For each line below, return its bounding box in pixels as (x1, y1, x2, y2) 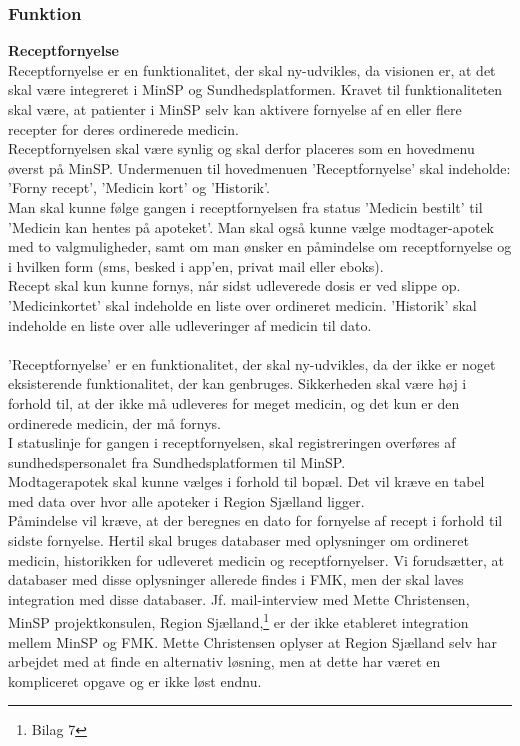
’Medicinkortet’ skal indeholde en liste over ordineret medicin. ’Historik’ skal (8, 294, 477, 315)
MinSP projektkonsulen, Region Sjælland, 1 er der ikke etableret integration (8, 609, 469, 633)
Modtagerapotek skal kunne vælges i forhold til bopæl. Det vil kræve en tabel (8, 471, 485, 492)
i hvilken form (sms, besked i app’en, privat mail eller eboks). (8, 255, 384, 276)
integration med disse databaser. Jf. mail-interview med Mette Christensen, (8, 588, 470, 609)
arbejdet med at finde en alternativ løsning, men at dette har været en (8, 651, 441, 672)
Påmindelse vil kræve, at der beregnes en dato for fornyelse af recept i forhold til (8, 510, 503, 531)
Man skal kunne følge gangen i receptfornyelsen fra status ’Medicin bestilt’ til (8, 196, 483, 217)
